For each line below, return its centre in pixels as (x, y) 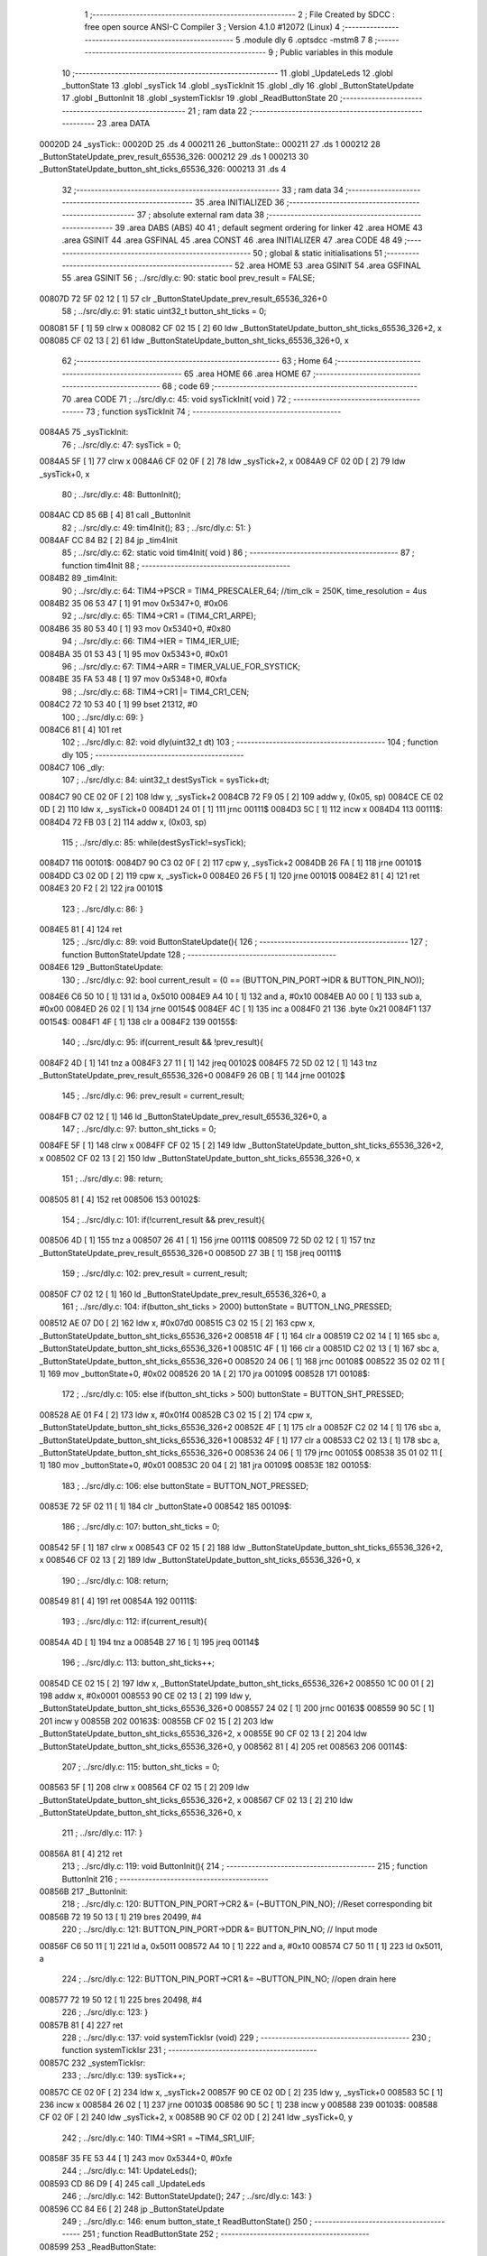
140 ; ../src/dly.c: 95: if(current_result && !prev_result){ (162, 1042)
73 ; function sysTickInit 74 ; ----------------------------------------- (214, 411)
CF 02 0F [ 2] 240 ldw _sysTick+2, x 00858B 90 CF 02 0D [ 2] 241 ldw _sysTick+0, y (196, 2117)
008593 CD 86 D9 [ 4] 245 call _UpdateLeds (122, 2183)
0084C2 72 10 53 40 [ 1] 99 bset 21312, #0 (119, 705)
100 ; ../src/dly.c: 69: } (103, 717)
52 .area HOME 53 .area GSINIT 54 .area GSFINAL (328, 265)
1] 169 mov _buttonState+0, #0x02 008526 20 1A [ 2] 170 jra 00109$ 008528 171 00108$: (205, 1373)
